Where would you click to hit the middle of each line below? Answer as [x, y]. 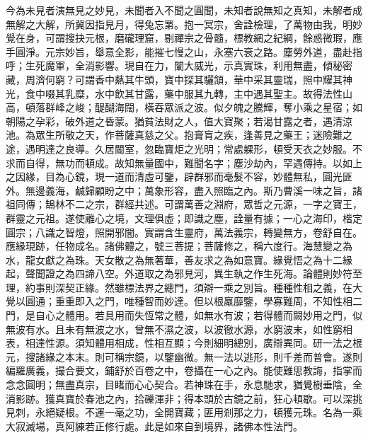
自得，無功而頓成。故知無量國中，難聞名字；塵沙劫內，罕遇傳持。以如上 [194, 162]
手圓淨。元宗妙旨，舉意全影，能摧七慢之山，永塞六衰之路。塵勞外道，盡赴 [179, 51]
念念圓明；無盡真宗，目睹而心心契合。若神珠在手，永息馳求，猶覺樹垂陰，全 [184, 385]
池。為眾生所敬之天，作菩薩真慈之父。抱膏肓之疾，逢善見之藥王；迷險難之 [179, 135]
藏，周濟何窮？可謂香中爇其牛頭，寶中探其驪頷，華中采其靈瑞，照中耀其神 [179, 79]
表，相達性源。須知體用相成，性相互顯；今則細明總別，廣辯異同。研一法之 [179, 343]
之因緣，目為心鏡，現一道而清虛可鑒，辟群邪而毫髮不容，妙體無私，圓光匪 [179, 177]
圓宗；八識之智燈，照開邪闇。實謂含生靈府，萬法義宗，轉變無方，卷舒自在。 [184, 232]
